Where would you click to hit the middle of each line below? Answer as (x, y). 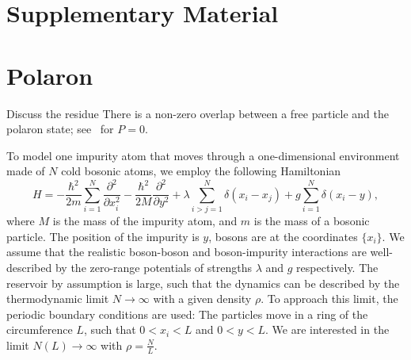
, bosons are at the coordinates (283, 236)
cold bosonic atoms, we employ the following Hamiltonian (201, 171)
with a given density (202, 299)
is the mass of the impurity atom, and (145, 221)
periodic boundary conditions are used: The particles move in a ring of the (187, 314)
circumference (40, 329)
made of (26, 171)
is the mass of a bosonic (312, 221)
